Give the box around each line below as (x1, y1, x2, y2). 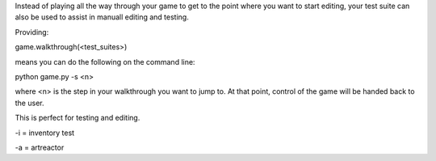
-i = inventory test (15, 128, 75, 138)
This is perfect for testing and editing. (15, 113, 140, 123)
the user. (15, 98, 44, 108)
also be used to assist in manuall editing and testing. (15, 12, 189, 22)
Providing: (15, 27, 49, 36)
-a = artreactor (15, 142, 65, 152)
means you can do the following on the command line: (15, 57, 195, 66)
